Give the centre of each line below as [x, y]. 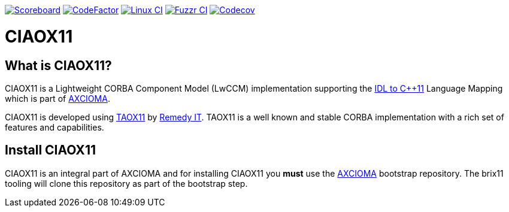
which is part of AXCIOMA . [57, 98]
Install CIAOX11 [50, 150]
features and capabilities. [54, 127]
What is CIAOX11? [58, 65]
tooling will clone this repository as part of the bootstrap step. [126, 183]
